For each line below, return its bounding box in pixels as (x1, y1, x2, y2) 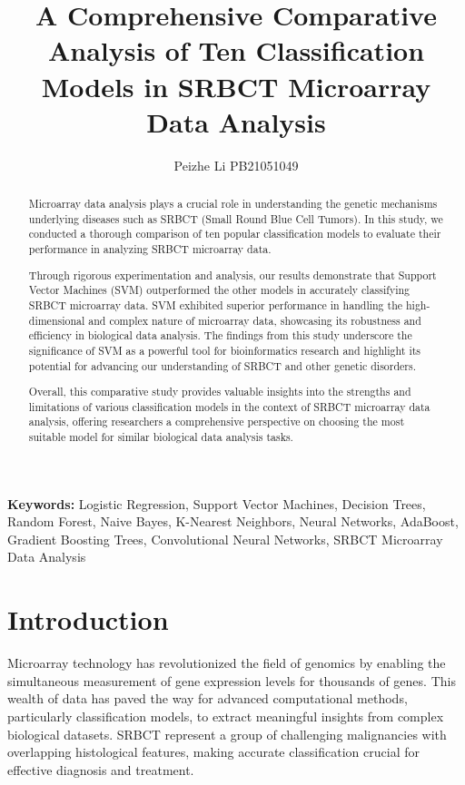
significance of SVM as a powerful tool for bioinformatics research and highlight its (28, 342, 421, 358)
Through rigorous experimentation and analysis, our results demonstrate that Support (28, 267, 437, 282)
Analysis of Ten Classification (47, 32, 425, 69)
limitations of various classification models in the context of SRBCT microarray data (28, 398, 430, 414)
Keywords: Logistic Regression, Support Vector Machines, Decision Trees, (7, 494, 426, 513)
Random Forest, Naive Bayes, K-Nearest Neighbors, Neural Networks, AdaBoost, (7, 512, 459, 531)
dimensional (28, 312, 85, 328)
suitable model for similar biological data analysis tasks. (28, 429, 293, 445)
